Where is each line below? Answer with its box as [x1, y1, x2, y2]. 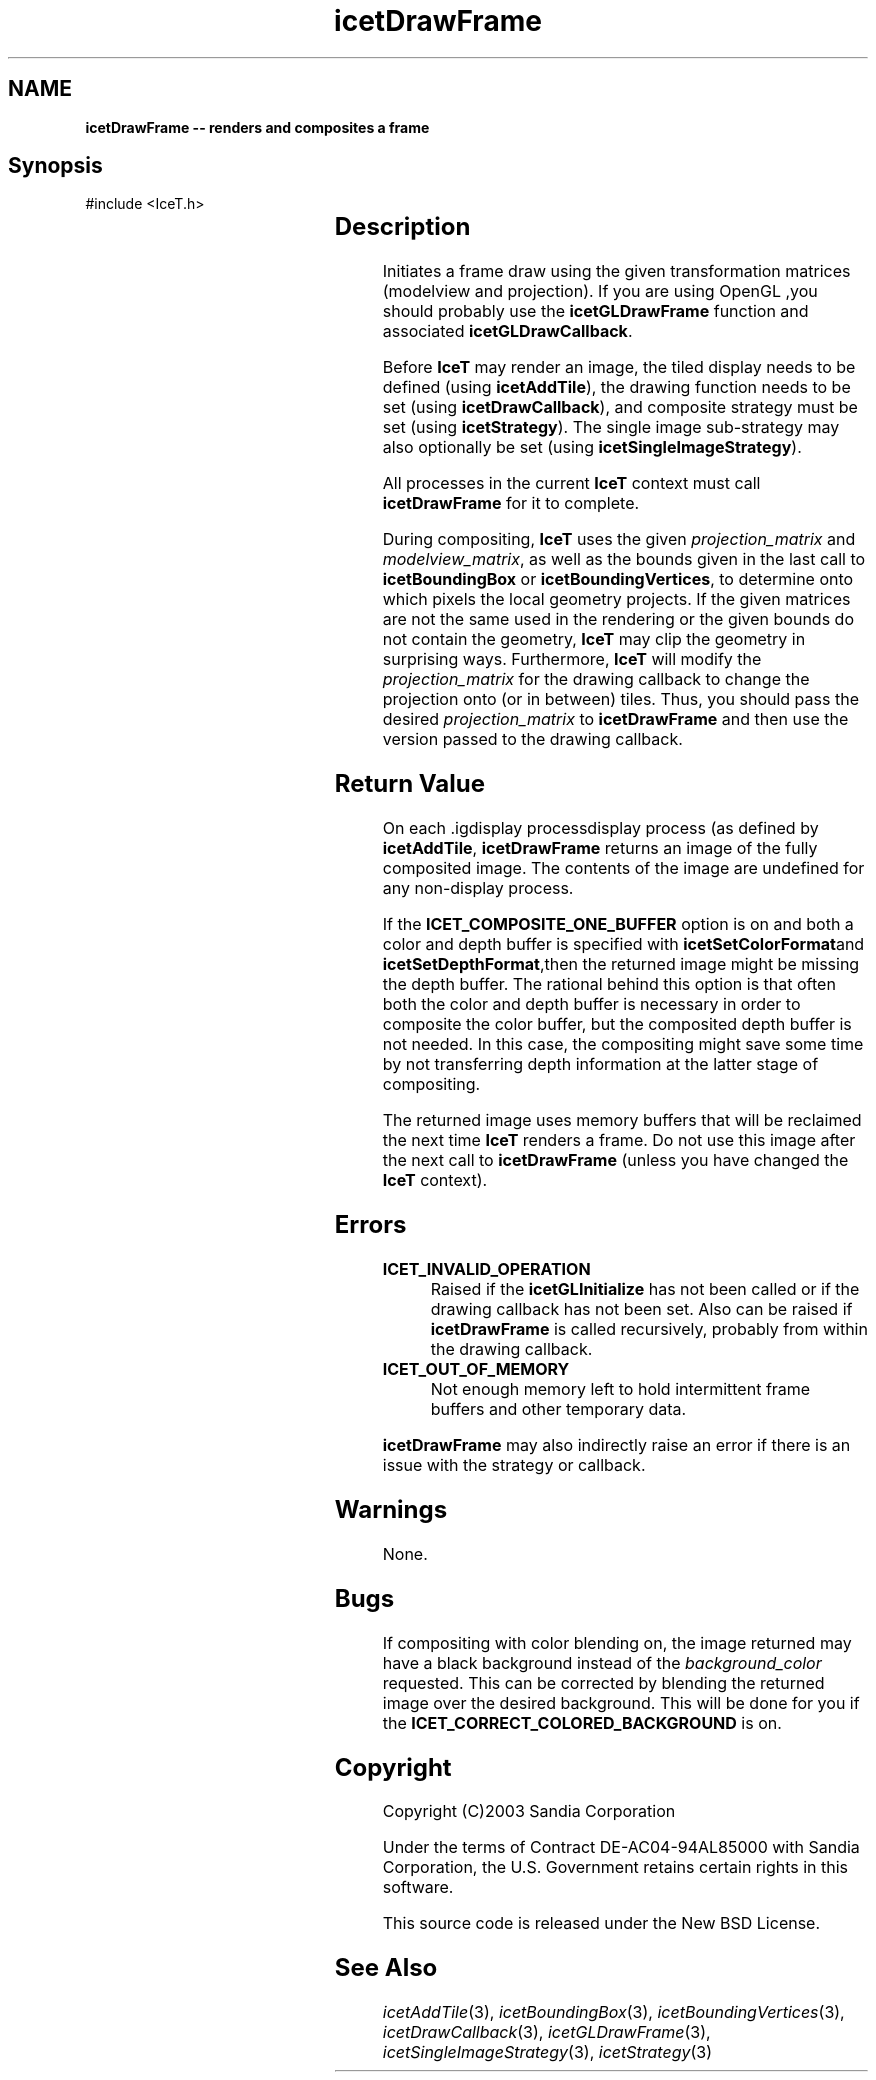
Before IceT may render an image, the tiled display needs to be [382, 357, 856, 378]
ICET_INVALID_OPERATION [382, 1258, 591, 1279]
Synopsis [8, 153, 103, 179]
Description [334, 212, 471, 242]
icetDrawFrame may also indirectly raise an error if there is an [382, 1434, 851, 1455]
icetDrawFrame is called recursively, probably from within [430, 1318, 868, 1339]
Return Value [334, 769, 486, 799]
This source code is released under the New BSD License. [382, 1913, 821, 1934]
